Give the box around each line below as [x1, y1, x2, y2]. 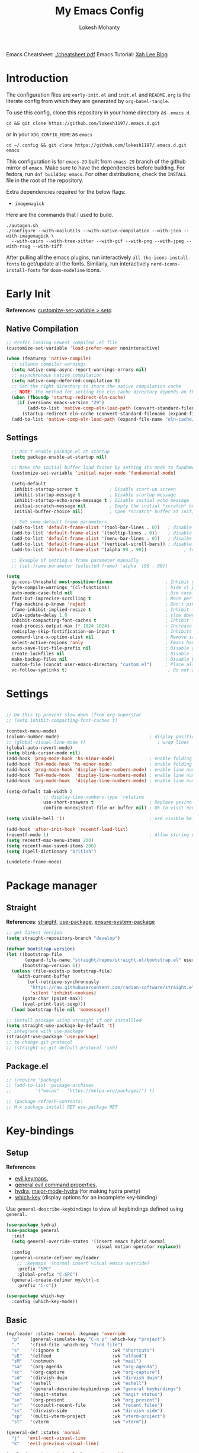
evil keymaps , [14, 1174, 49, 1182]
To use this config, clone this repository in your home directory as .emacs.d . [6, 108, 191, 116]
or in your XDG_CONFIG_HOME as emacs [6, 130, 93, 137]
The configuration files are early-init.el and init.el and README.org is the [6, 91, 191, 98]
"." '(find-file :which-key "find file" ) [11, 1342, 123, 1348]
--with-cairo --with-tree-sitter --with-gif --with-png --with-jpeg [11, 238, 184, 244]
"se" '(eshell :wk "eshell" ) [11, 1380, 147, 1386]
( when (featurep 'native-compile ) [6, 356, 92, 362]
